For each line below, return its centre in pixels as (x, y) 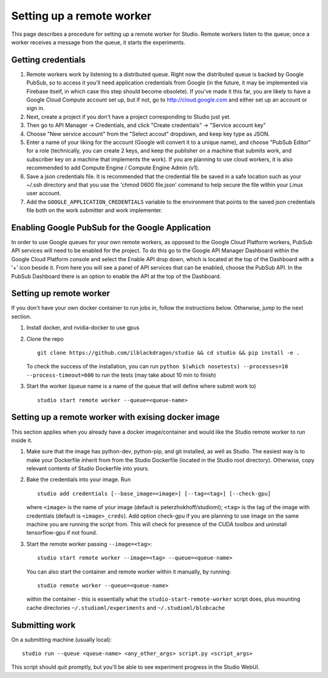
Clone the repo (45, 339)
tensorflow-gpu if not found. (62, 533)
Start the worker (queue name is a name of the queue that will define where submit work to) (141, 386)
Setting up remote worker (61, 294)
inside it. (22, 440)
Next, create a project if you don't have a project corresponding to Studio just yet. (128, 117)
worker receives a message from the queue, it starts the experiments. (98, 42)
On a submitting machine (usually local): (61, 639)
